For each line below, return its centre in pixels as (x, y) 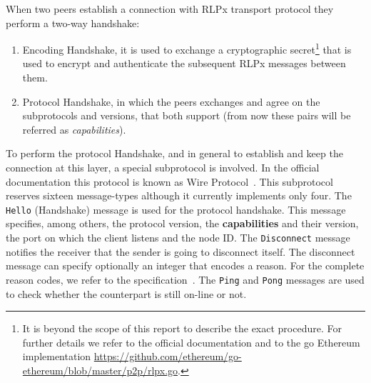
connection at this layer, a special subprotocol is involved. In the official (163, 167)
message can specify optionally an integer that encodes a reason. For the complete (185, 265)
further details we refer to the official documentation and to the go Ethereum (191, 342)
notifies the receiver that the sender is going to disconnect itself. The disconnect (181, 251)
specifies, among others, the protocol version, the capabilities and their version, (182, 223)
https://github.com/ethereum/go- (168, 356)
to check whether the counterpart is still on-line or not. (126, 293)
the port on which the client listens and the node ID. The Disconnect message (178, 238)
